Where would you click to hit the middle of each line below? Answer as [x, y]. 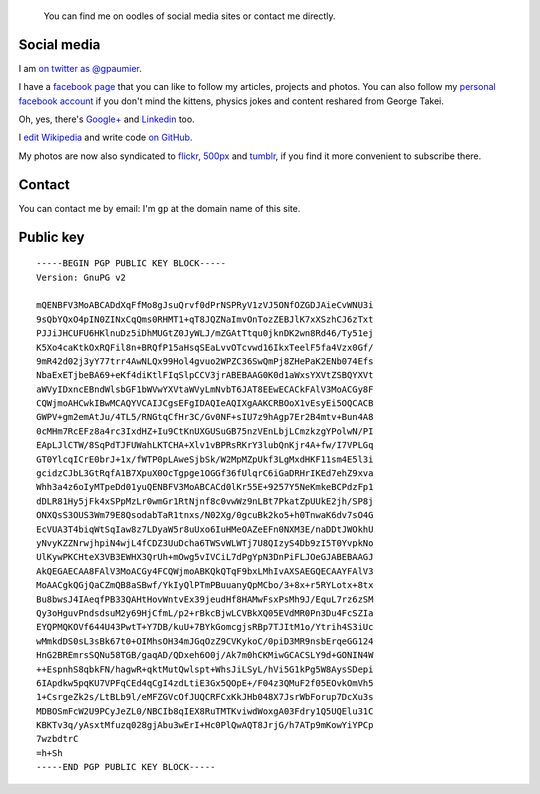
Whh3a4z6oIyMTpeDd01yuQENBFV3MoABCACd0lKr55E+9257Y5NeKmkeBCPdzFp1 [205, 487]
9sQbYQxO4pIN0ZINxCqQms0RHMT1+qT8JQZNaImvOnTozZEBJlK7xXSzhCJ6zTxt [205, 319]
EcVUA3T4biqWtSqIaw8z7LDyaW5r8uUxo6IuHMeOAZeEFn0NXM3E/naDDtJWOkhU [205, 529]
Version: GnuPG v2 [81, 277]
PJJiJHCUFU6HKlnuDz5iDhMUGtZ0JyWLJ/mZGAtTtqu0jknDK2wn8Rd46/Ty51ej [205, 333]
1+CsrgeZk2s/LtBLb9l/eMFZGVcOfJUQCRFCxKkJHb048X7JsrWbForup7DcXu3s [205, 697]
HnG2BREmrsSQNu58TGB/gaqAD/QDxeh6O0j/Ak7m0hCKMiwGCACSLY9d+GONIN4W [205, 655]
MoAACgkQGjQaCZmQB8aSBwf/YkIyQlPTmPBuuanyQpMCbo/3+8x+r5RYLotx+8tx [205, 585]
